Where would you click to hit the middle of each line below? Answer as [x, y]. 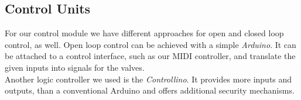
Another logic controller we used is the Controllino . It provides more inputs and [148, 79]
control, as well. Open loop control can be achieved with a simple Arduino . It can [150, 44]
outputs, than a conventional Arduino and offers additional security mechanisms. [150, 90]
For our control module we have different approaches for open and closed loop [144, 33]
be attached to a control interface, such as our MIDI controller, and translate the [150, 56]
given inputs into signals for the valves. [75, 67]
